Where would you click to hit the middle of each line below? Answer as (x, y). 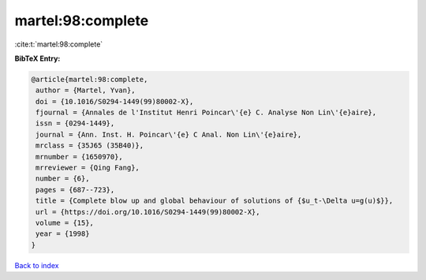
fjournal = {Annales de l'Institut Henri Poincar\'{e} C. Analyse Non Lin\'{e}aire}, (206, 113)
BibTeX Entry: (37, 58)
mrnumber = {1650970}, (80, 157)
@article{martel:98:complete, (90, 79)
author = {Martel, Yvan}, (86, 90)
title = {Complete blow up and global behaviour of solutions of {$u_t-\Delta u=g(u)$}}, (215, 201)
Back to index (37, 265)
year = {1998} (63, 234)
